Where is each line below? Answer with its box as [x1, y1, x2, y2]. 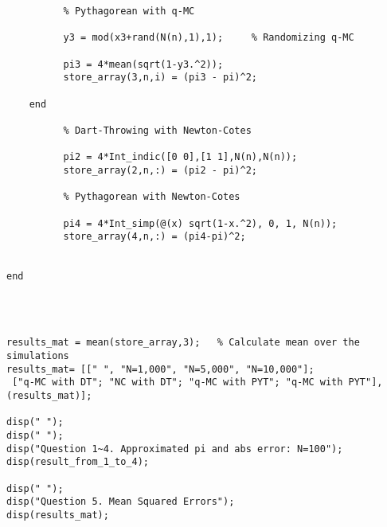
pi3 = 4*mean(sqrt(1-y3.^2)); [63, 58, 224, 70]
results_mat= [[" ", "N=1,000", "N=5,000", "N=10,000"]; [6, 363, 315, 375]
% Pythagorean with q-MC [63, 6, 195, 17]
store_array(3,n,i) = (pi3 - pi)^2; [63, 72, 257, 84]
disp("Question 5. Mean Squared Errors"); [6, 496, 235, 508]
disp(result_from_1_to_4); [6, 456, 149, 468]
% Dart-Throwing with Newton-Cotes [63, 124, 252, 136]
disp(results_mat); [6, 509, 109, 521]
